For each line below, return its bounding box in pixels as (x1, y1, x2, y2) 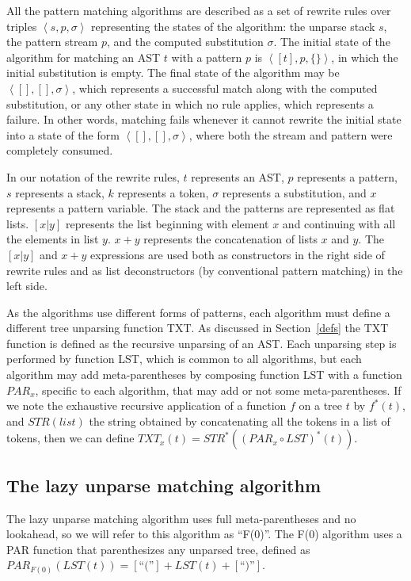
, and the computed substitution (106, 33, 264, 50)
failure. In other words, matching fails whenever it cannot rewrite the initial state (6, 111, 401, 128)
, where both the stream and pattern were (188, 126, 393, 143)
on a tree (299, 397, 343, 414)
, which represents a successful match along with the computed (72, 79, 378, 96)
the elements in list (6, 231, 99, 247)
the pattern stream (6, 33, 98, 50)
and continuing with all (282, 215, 396, 231)
